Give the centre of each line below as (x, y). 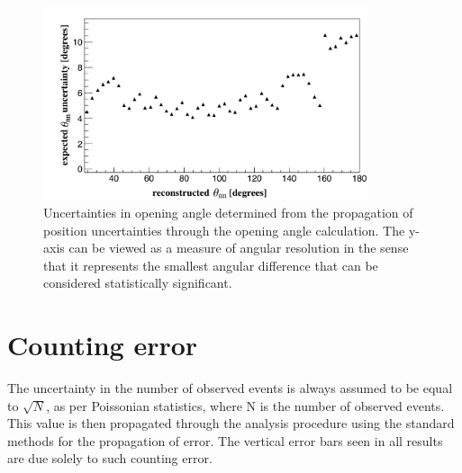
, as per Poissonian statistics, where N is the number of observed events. (245, 405)
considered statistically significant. (138, 283)
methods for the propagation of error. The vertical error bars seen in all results (225, 440)
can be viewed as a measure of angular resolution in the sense (239, 248)
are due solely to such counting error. (110, 458)
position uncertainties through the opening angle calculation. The (224, 230)
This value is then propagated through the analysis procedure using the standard (231, 423)
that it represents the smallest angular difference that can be (211, 265)
